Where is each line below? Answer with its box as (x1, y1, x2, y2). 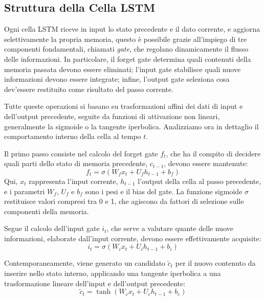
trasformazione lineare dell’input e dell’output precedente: (4, 278, 186, 288)
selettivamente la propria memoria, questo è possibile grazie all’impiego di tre (4, 33, 247, 44)
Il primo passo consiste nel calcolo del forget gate (4, 148, 158, 158)
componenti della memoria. (4, 205, 89, 216)
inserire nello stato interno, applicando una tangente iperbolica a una (4, 268, 221, 279)
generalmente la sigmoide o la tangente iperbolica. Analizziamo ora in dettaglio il (4, 121, 259, 131)
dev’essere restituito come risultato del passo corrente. (4, 83, 174, 94)
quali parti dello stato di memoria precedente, (4, 158, 148, 169)
